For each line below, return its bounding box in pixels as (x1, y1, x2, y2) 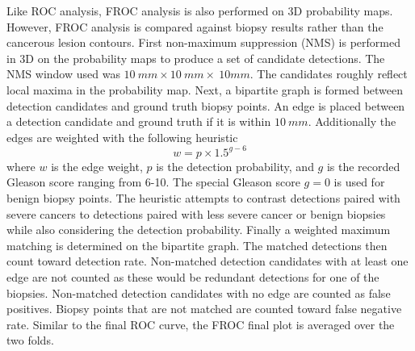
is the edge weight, (51, 157, 143, 174)
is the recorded (326, 157, 400, 174)
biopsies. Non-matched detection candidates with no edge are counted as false (6, 284, 391, 301)
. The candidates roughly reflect (249, 65, 408, 82)
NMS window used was (6, 65, 120, 82)
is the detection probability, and (156, 157, 314, 174)
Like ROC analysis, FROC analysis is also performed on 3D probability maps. (6, 2, 393, 19)
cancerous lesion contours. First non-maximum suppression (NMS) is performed (6, 34, 400, 51)
